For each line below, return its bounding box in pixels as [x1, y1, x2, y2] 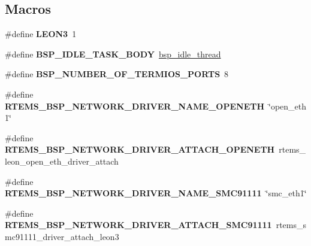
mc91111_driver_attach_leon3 [5, 230, 119, 242]
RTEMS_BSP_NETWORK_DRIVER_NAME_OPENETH [5, 99, 265, 112]
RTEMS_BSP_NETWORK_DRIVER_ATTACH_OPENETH [5, 143, 275, 156]
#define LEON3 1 [5, 28, 77, 40]
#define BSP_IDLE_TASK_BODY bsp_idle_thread [5, 47, 221, 60]
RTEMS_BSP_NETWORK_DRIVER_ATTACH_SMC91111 [5, 218, 272, 231]
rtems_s [276, 218, 307, 231]
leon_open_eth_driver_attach [5, 154, 119, 167]
